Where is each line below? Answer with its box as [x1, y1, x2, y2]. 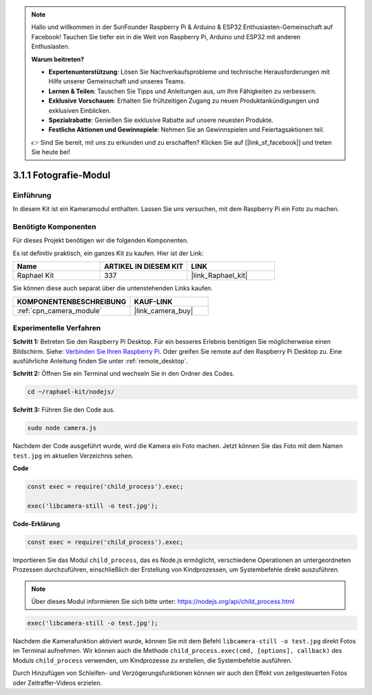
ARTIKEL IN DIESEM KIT [103, 262, 184, 272]
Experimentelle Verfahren [12, 323, 101, 332]
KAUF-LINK [134, 296, 173, 306]
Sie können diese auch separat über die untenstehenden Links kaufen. [12, 284, 213, 292]
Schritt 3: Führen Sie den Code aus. [12, 405, 115, 414]
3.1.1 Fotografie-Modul [12, 169, 111, 181]
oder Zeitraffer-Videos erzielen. [12, 678, 103, 687]
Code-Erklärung [12, 519, 61, 527]
